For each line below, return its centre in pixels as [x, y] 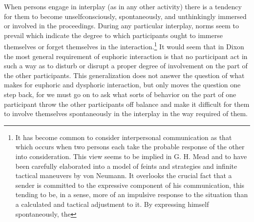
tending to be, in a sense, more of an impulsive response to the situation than [132, 194]
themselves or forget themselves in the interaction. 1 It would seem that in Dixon [124, 46]
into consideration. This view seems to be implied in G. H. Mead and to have [131, 156]
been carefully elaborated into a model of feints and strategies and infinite [126, 166]
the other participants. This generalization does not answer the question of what [124, 75]
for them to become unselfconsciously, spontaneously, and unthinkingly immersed [125, 16]
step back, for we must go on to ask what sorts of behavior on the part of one [120, 94]
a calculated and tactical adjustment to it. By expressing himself [112, 204]
